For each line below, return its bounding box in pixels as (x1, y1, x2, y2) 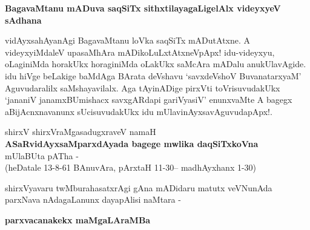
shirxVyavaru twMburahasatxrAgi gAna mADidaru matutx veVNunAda (5, 181, 272, 194)
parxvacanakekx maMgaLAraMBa (5, 213, 151, 226)
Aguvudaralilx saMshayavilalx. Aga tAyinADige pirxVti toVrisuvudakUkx (5, 81, 280, 94)
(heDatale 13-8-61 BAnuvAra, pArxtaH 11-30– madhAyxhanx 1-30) (5, 161, 257, 174)
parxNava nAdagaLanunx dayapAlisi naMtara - (5, 193, 181, 206)
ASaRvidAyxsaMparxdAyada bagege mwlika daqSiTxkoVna (5, 137, 259, 149)
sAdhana (5, 13, 42, 26)
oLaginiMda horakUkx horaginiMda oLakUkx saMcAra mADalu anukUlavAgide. (5, 57, 306, 70)
